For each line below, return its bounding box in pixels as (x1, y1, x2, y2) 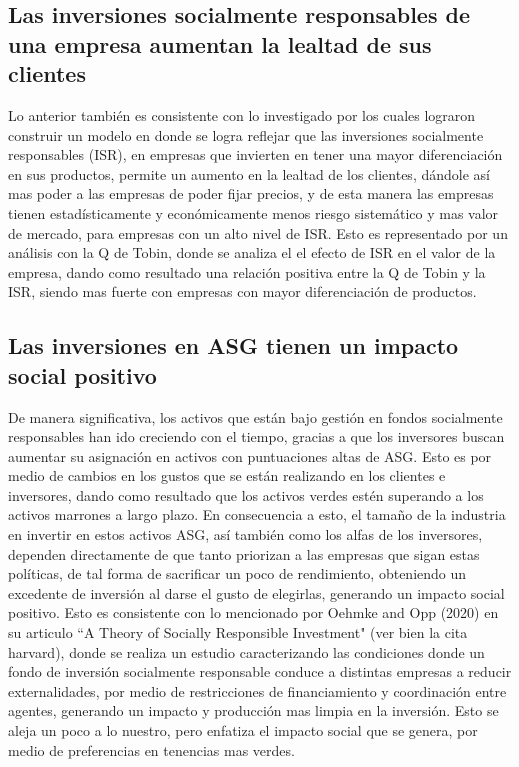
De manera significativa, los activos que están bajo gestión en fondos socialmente (8, 406, 503, 427)
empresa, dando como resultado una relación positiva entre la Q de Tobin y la (8, 261, 486, 282)
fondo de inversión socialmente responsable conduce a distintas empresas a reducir (8, 661, 512, 682)
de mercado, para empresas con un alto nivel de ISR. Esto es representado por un (8, 222, 508, 243)
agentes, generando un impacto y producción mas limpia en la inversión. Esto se (8, 700, 499, 721)
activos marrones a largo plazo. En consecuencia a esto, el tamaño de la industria (8, 504, 506, 525)
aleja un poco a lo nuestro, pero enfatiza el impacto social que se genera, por (8, 720, 478, 741)
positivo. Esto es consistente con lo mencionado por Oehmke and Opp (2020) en (8, 602, 499, 623)
